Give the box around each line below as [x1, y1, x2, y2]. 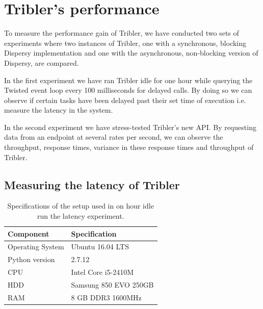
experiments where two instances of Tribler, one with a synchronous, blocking [4, 37, 247, 48]
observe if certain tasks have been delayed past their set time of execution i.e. [4, 94, 246, 105]
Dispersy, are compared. [4, 57, 79, 68]
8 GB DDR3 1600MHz [71, 292, 142, 302]
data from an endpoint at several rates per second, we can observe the [4, 132, 223, 142]
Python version [8, 254, 55, 265]
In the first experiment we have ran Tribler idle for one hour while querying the [4, 74, 253, 85]
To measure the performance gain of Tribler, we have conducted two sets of [4, 28, 239, 38]
